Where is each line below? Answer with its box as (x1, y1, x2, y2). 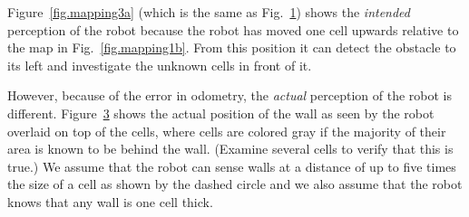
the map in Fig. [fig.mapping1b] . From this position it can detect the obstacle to (7, 38, 456, 57)
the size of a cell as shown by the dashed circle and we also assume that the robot (7, 175, 463, 193)
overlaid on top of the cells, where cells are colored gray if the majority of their (7, 121, 446, 140)
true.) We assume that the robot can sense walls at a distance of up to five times (7, 156, 456, 175)
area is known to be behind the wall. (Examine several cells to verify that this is (7, 139, 454, 158)
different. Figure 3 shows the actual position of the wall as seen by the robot (7, 103, 435, 122)
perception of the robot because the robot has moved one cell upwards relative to (7, 20, 459, 39)
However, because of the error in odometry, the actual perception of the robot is (7, 86, 452, 105)
